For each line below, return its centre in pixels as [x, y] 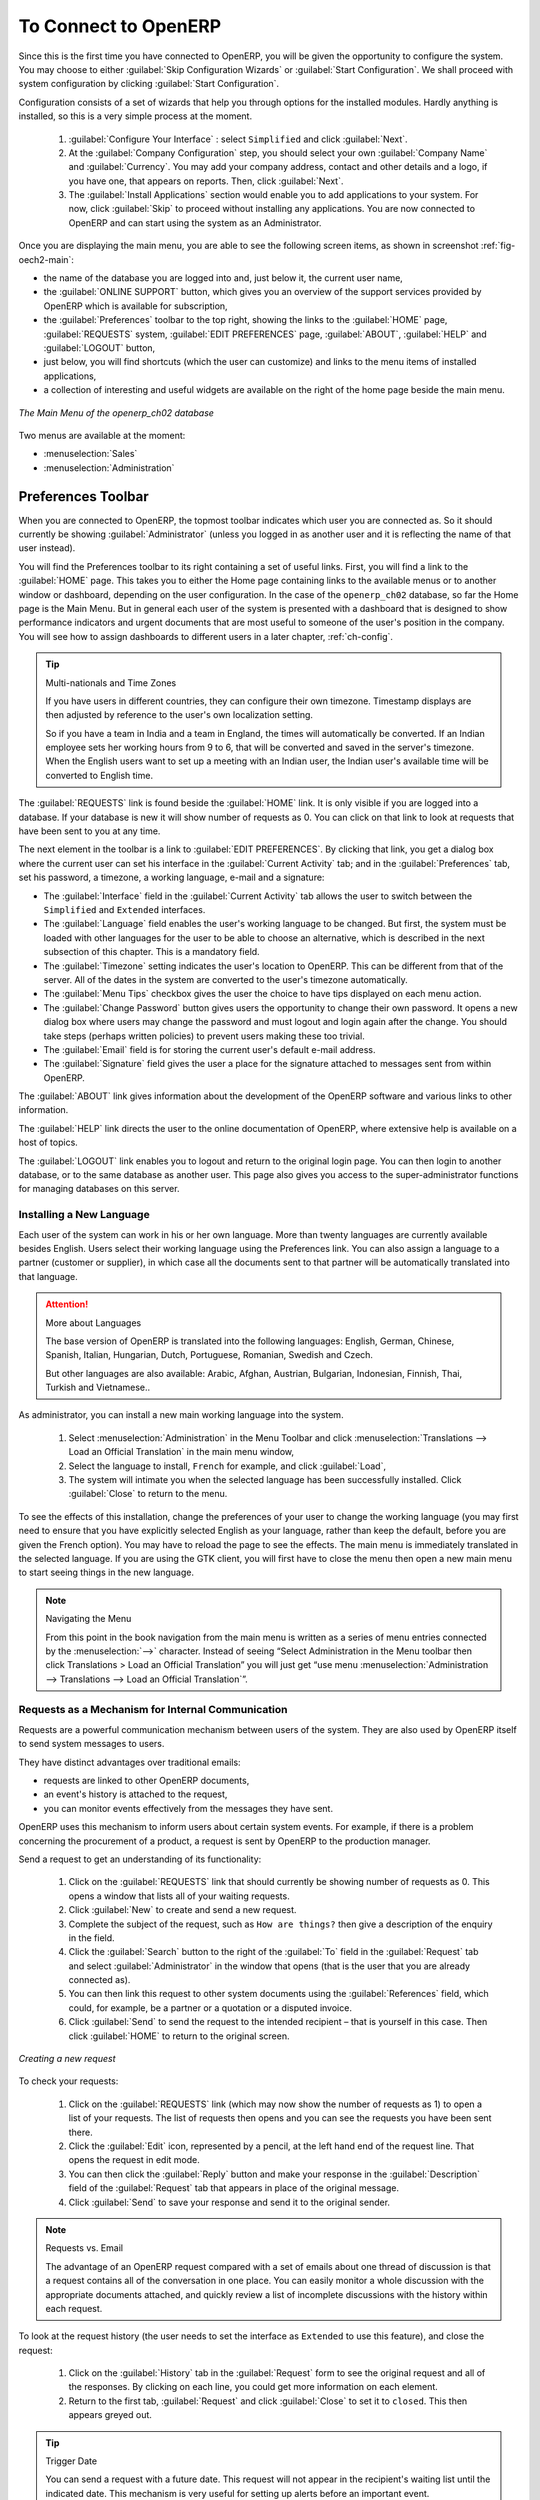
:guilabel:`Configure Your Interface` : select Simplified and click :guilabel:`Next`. [238, 139]
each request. [74, 2308]
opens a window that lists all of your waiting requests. [179, 1896]
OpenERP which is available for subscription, [136, 306]
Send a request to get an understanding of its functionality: [140, 1859]
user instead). [47, 548]
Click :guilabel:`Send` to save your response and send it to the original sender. [229, 2202]
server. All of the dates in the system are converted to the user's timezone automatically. [226, 979]
